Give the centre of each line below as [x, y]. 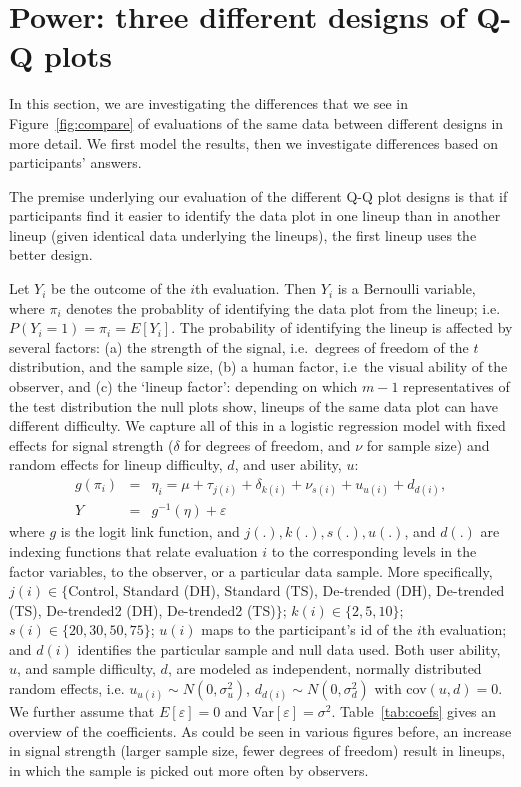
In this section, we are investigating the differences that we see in [208, 103]
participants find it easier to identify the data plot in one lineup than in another [255, 215]
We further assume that [82, 711]
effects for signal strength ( [91, 444]
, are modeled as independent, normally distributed [324, 668]
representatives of [456, 386]
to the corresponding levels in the [374, 550]
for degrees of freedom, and [267, 444]
